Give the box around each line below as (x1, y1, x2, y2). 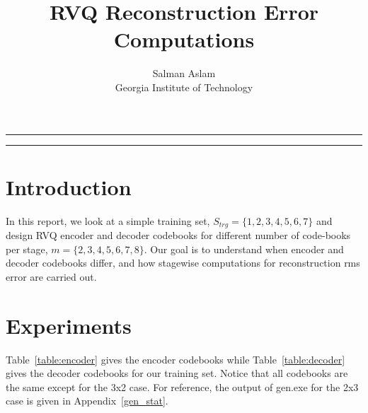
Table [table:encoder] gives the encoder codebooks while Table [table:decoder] (6, 351, 345, 366)
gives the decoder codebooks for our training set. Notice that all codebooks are (6, 366, 348, 380)
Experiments (6, 310, 132, 339)
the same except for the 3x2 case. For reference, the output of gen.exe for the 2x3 (6, 379, 359, 394)
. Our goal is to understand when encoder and (144, 241, 344, 256)
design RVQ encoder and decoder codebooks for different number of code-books (6, 228, 351, 243)
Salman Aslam (152, 66, 216, 81)
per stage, (6, 241, 48, 256)
